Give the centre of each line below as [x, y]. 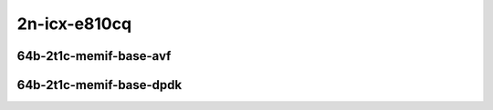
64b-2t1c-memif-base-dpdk [100, 85]
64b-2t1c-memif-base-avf [94, 56]
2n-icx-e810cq [74, 24]
